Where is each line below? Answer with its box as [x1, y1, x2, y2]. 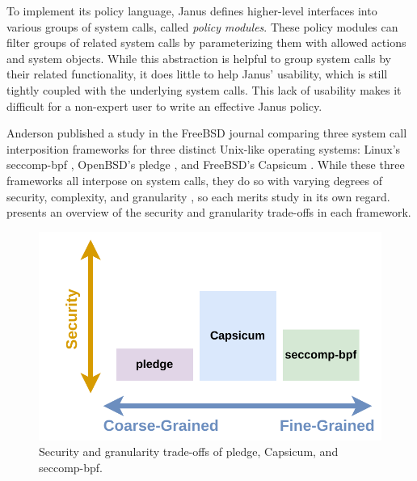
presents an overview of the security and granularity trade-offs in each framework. [6, 204, 411, 221]
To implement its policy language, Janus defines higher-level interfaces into [6, 2, 377, 19]
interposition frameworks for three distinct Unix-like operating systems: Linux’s [6, 140, 401, 157]
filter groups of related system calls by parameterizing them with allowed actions [6, 34, 406, 51]
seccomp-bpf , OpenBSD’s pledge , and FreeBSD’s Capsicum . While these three [6, 156, 405, 173]
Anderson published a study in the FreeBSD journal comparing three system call [6, 124, 407, 141]
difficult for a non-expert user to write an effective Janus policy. [6, 97, 322, 114]
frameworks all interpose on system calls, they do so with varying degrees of [6, 171, 383, 188]
